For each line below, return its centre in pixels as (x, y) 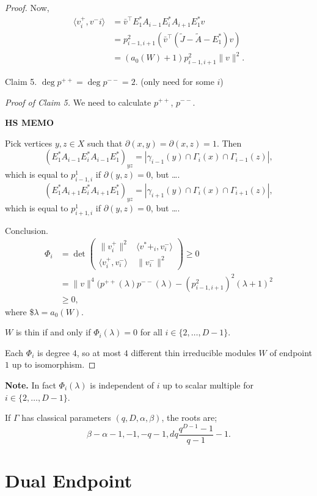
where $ (20, 311)
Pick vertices (29, 143)
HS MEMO (30, 122)
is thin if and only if (53, 332)
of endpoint (291, 352)
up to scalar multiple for (208, 385)
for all (151, 332)
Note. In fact (31, 385)
